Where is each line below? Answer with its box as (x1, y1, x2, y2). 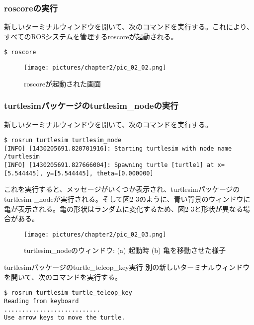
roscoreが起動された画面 (24, 78, 101, 88)
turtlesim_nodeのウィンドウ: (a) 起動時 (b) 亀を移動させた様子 (24, 245, 226, 255)
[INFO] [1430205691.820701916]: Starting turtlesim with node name (4, 145, 232, 152)
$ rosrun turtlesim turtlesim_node (4, 137, 122, 144)
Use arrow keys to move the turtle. (4, 314, 125, 322)
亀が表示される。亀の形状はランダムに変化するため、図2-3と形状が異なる (4, 203, 243, 214)
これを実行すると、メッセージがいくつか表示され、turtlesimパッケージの (4, 184, 240, 194)
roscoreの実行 (4, 1, 58, 14)
